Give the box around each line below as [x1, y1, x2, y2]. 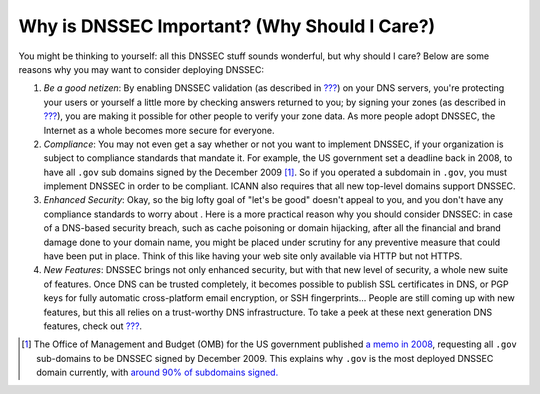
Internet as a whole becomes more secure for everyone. [43, 124, 275, 136]
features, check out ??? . [43, 320, 143, 332]
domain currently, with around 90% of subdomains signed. [36, 366, 279, 379]
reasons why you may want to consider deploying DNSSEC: [18, 63, 265, 75]
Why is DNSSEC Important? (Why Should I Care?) [18, 15, 436, 37]
